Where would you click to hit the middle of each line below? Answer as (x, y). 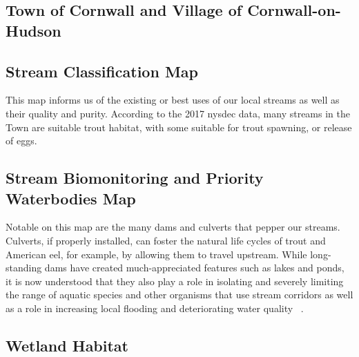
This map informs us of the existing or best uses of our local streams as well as (173, 100)
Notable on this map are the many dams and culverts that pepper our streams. (173, 227)
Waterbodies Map (71, 198)
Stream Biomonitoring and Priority (135, 178)
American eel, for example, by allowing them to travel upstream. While (156, 254)
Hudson (33, 30)
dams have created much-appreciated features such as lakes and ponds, (194, 268)
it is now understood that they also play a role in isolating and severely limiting (175, 281)
